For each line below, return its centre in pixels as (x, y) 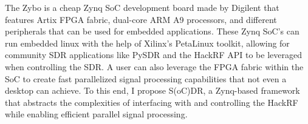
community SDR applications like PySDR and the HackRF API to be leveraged (153, 55)
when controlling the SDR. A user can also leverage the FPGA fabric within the (154, 66)
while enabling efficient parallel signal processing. (96, 114)
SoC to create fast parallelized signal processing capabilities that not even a (146, 78)
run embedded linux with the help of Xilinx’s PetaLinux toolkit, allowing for (147, 43)
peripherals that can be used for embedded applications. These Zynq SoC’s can (152, 31)
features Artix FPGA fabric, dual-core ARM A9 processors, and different (141, 19)
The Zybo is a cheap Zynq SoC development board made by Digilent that (142, 7)
